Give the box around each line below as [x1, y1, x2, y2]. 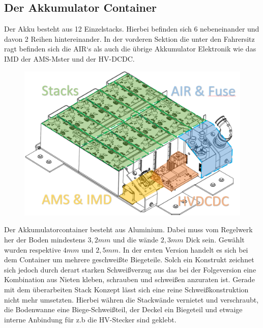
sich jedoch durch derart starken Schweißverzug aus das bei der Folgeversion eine [4, 264, 256, 275]
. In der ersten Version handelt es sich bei [119, 244, 248, 255]
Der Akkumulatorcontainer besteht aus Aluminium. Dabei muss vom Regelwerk [4, 224, 253, 235]
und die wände [113, 234, 159, 244]
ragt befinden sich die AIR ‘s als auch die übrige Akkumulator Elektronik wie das [4, 43, 256, 54]
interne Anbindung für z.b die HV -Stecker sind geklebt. [4, 314, 177, 324]
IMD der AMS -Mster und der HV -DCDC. [4, 53, 135, 64]
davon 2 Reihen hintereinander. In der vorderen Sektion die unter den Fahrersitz [4, 33, 255, 44]
